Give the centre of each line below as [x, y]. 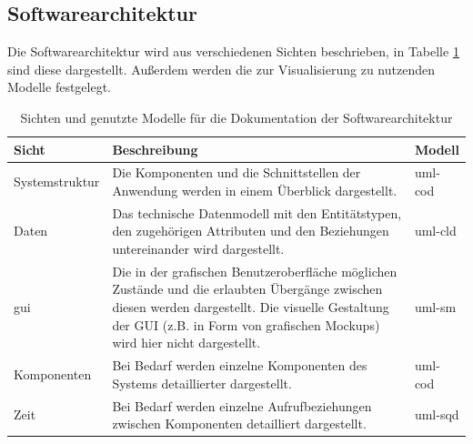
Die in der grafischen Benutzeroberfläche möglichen [255, 271]
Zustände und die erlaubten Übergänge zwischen [247, 289]
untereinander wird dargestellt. [198, 249]
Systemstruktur [57, 182]
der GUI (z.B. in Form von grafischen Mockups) [246, 324]
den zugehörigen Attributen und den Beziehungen [251, 231]
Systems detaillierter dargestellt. [202, 383]
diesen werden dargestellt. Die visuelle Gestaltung [251, 307]
